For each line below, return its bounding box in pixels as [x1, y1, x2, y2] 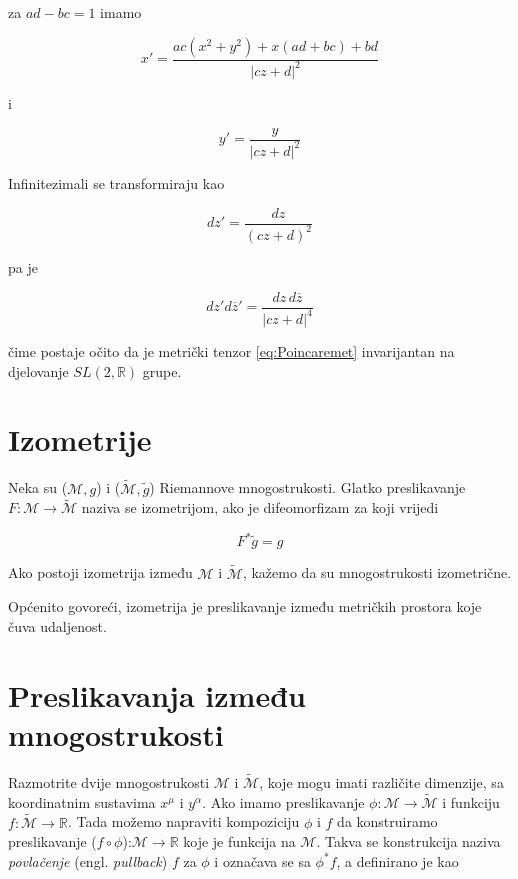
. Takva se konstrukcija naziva [316, 831, 501, 852]
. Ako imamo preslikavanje [202, 791, 365, 812]
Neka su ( [8, 477, 68, 498]
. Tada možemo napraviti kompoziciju [67, 811, 300, 832]
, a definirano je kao [336, 850, 459, 871]
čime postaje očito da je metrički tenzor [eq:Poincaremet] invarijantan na [8, 340, 455, 361]
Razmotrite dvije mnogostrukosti [8, 771, 210, 792]
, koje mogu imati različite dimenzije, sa [259, 771, 504, 792]
